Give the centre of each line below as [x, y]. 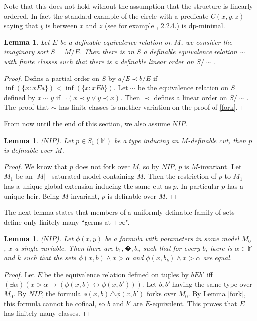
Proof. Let [19, 274]
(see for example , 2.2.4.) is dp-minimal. [165, 25]
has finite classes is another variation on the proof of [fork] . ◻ [153, 107]
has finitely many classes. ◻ [47, 313]
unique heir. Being [32, 195]
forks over [162, 294]
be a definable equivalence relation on [116, 42]
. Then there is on [107, 52]
